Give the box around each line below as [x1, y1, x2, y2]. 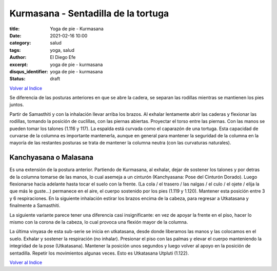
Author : [9, 54, 27, 60]
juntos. [9, 101, 24, 108]
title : [9, 26, 20, 32]
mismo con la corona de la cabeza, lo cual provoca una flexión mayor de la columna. [9, 219, 188, 225]
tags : [9, 47, 21, 53]
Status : [9, 76, 26, 82]
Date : [9, 32, 22, 38]
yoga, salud [50, 47, 74, 53]
